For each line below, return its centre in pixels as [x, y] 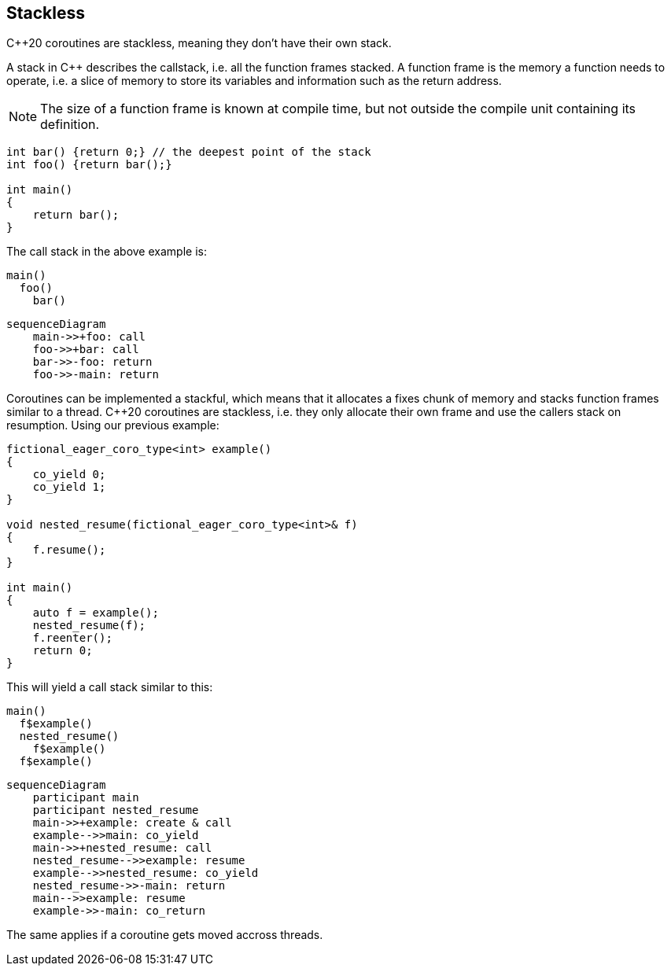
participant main [86, 798]
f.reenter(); [72, 638]
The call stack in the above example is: [107, 252]
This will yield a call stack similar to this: [110, 687]
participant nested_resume [116, 810]
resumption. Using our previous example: [113, 425]
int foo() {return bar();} [89, 165]
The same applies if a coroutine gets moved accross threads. [165, 935]
